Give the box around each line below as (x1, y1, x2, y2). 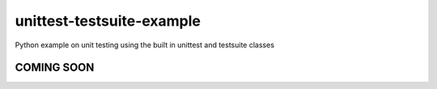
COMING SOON (15, 61, 95, 75)
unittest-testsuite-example (15, 12, 202, 30)
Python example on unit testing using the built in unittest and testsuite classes (15, 40, 275, 50)
